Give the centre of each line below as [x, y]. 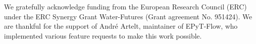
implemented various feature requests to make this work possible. [103, 35]
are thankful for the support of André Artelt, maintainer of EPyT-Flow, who [121, 26]
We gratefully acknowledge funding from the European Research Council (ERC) [126, 6]
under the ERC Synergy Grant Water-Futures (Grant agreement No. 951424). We [128, 16]
